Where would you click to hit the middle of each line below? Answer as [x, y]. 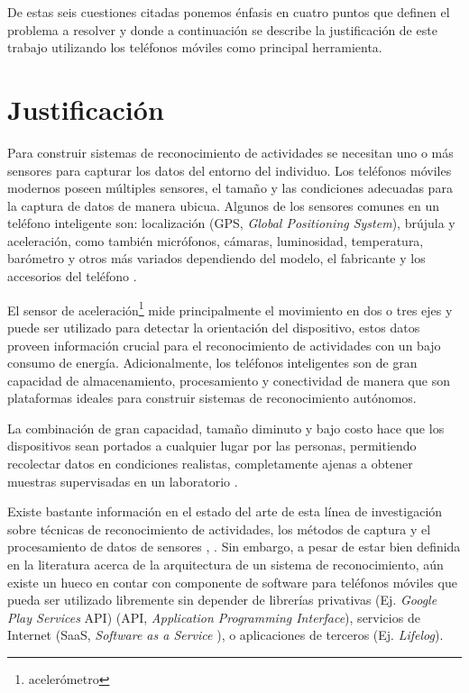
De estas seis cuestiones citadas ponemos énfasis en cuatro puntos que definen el [229, 12]
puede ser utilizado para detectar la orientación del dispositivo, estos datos [214, 327]
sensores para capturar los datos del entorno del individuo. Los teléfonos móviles [230, 170]
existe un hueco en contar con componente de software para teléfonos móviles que [232, 582]
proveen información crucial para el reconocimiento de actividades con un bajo [224, 345]
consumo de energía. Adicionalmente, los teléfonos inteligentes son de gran [212, 363]
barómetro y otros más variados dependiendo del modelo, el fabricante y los [216, 258]
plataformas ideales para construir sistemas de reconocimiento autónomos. [212, 398]
